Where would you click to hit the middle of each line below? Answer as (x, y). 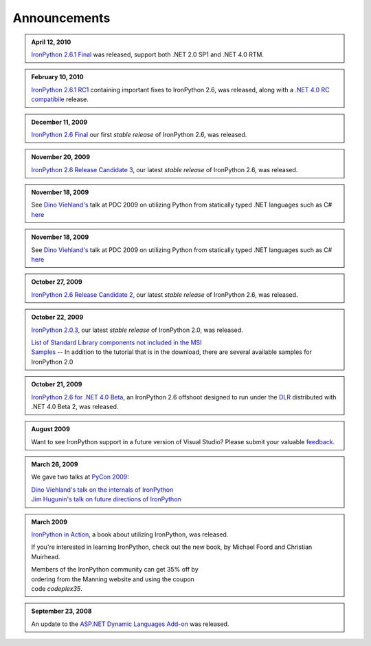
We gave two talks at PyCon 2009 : (80, 477)
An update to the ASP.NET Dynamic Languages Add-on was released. (130, 624)
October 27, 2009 (57, 282)
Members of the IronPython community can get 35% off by (115, 570)
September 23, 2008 (61, 611)
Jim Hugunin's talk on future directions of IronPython (106, 499)
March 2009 (49, 522)
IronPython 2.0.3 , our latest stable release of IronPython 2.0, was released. (137, 330)
